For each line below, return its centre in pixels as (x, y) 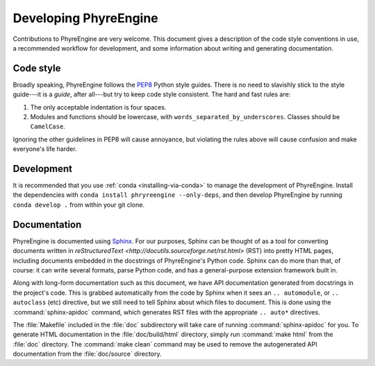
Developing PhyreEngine (86, 18)
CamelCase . (48, 127)
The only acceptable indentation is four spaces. (98, 107)
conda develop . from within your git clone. (79, 204)
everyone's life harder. (45, 149)
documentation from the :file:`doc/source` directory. (87, 354)
